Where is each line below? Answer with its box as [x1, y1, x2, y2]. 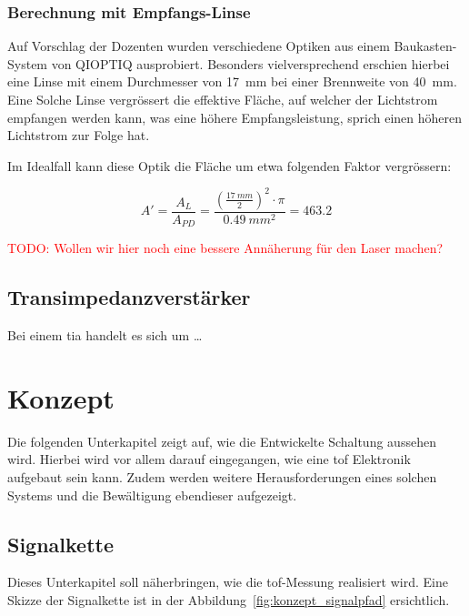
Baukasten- [394, 36, 457, 56]
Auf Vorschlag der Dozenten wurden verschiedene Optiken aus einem [7, 36, 390, 56]
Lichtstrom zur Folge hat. [7, 126, 150, 145]
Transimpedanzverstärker [7, 283, 251, 311]
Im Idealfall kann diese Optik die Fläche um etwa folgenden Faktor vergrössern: [7, 156, 452, 175]
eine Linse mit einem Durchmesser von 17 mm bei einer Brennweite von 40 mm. [7, 72, 457, 91]
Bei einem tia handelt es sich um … [7, 326, 203, 345]
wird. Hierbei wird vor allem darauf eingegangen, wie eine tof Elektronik [7, 449, 411, 469]
